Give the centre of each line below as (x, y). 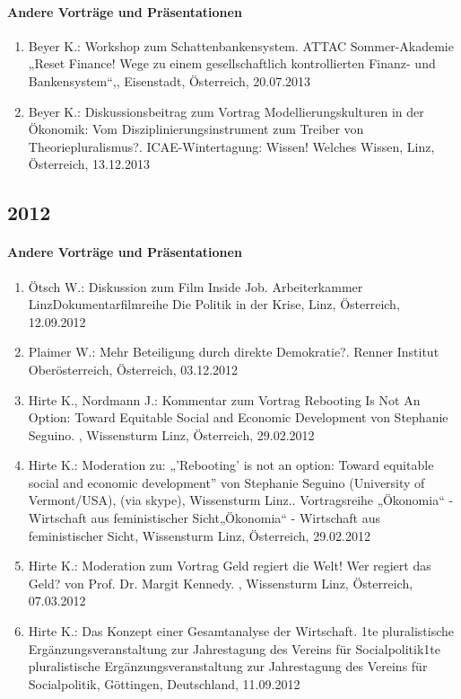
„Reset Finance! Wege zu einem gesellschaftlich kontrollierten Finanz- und (232, 63)
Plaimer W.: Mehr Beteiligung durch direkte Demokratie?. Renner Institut (234, 352)
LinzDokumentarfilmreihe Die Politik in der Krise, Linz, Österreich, (214, 304)
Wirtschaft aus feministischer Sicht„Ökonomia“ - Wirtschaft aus (204, 518)
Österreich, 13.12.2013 (89, 164)
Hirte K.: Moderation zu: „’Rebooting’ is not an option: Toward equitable (231, 465)
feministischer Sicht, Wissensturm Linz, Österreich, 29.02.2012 (199, 535)
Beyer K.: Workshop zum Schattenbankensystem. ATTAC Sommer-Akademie (241, 45)
